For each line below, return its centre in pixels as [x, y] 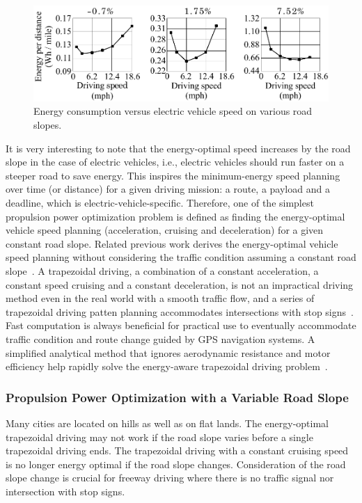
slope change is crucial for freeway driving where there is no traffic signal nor [170, 478]
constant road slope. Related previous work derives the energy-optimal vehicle [172, 243]
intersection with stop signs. [65, 491]
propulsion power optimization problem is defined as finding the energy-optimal [175, 216]
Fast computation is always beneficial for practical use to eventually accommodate [181, 325]
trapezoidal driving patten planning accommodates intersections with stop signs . [180, 311]
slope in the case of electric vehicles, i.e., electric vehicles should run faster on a [175, 162]
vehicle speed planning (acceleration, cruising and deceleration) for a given [165, 230]
